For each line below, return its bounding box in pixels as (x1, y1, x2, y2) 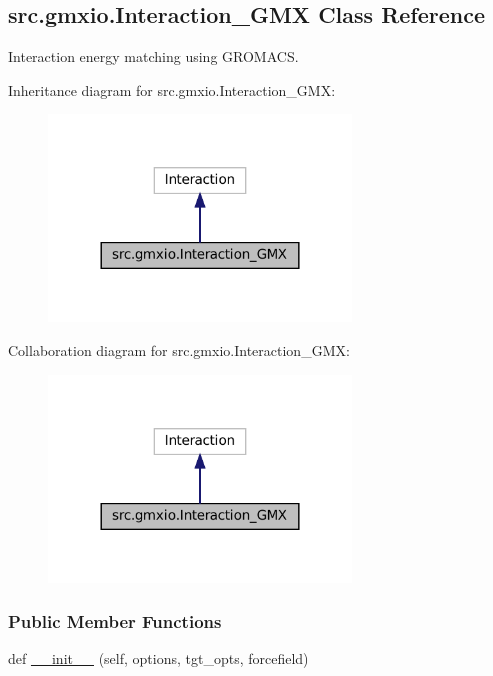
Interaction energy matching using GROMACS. (8, 46, 299, 67)
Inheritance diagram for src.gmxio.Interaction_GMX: (8, 79, 336, 100)
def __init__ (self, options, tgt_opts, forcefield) (8, 648, 309, 669)
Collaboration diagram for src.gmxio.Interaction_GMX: (8, 339, 350, 360)
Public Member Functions (8, 609, 222, 634)
